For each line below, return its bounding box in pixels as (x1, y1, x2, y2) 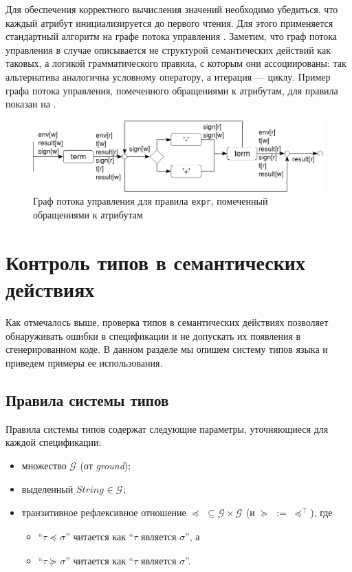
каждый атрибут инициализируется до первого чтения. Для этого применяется (5, 15, 333, 30)
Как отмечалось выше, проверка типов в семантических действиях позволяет (5, 315, 329, 329)
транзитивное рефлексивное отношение (21, 505, 186, 520)
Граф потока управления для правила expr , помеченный (33, 194, 268, 208)
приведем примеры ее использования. (5, 355, 163, 369)
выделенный (21, 481, 74, 496)
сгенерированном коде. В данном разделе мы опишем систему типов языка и (5, 342, 328, 356)
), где (310, 505, 333, 520)
